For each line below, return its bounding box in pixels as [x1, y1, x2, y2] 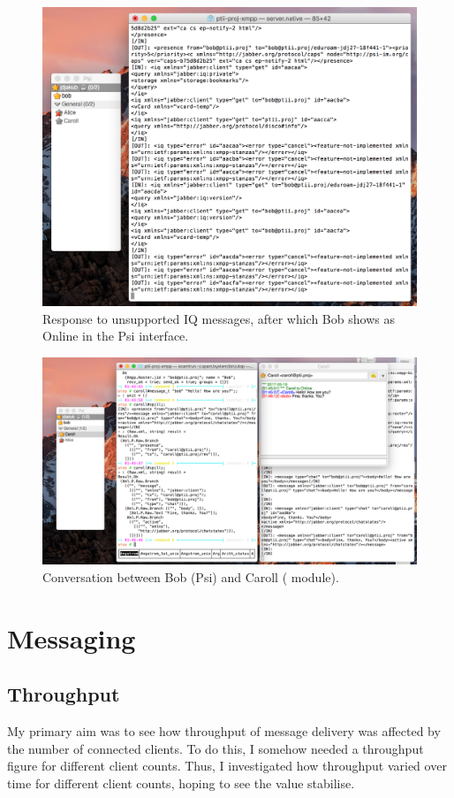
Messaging [7, 619, 136, 656]
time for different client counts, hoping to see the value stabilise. [7, 773, 355, 792]
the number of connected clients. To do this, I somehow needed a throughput [7, 739, 424, 757]
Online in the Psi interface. [42, 326, 189, 345]
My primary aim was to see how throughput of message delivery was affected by [7, 722, 441, 740]
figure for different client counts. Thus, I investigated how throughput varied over [7, 756, 447, 775]
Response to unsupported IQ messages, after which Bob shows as [42, 309, 395, 327]
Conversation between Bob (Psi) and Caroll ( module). [42, 568, 339, 587]
